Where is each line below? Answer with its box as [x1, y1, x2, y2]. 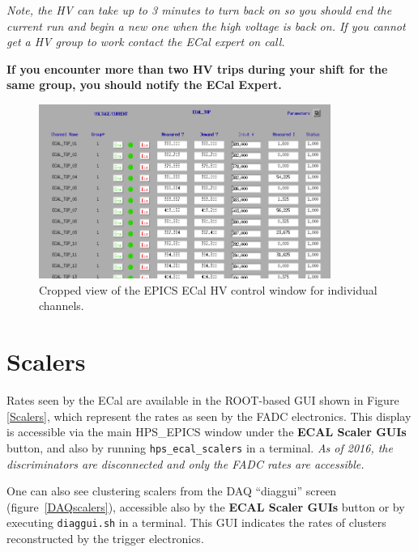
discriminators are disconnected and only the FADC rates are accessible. [6, 455, 365, 472]
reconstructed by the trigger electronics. [6, 529, 204, 546]
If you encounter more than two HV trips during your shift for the [6, 60, 388, 77]
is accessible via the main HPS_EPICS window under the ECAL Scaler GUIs [6, 423, 407, 440]
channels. [39, 297, 84, 314]
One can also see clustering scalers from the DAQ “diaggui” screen [6, 482, 337, 499]
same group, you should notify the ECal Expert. [6, 76, 282, 93]
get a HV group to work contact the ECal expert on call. [6, 33, 285, 50]
